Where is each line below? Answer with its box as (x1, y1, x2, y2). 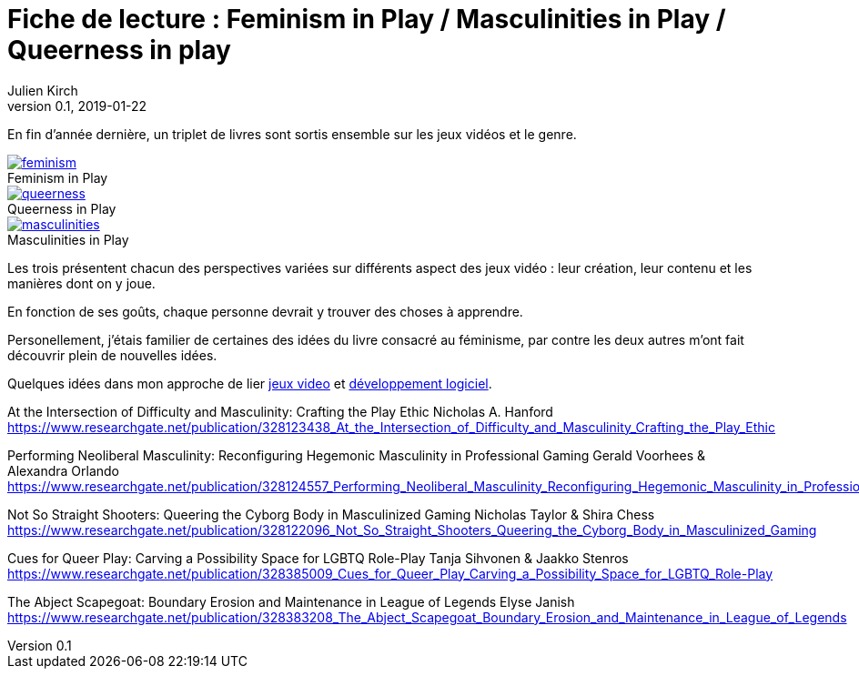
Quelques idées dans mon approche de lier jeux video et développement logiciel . (7, 375, 492, 391)
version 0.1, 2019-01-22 (7, 97, 147, 114)
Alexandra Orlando (7, 462, 119, 479)
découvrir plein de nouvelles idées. (7, 347, 217, 363)
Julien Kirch (7, 82, 78, 98)
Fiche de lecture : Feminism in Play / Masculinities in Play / (7, 4, 726, 35)
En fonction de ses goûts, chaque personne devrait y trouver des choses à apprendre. (7, 303, 523, 319)
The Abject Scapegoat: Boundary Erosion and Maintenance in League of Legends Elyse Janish (7, 593, 575, 610)
